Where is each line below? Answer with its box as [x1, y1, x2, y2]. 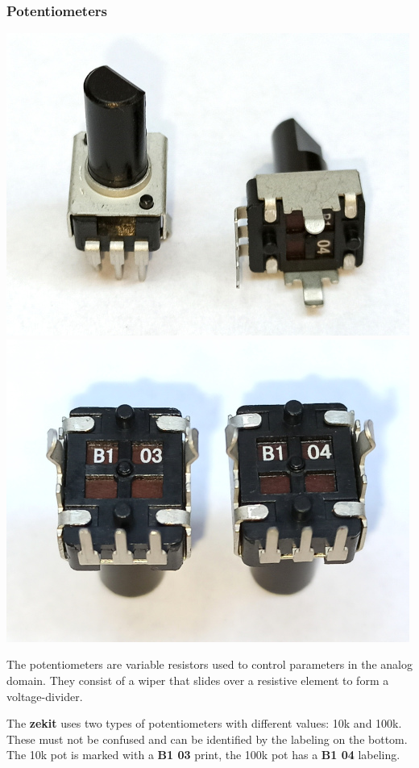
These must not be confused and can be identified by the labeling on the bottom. [6, 730, 408, 747]
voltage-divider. [6, 687, 83, 704]
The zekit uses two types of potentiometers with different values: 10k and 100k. [6, 715, 402, 732]
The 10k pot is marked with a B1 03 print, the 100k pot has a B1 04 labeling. [6, 746, 400, 763]
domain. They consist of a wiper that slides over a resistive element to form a [6, 672, 389, 688]
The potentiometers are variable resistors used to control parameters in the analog [6, 656, 413, 673]
